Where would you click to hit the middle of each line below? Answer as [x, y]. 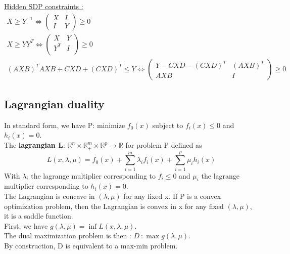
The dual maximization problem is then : [68, 236]
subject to [168, 125]
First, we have [26, 225]
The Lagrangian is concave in [50, 196]
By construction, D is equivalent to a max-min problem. [91, 246]
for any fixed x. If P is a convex [172, 196]
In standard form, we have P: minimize [65, 125]
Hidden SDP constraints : [44, 6]
